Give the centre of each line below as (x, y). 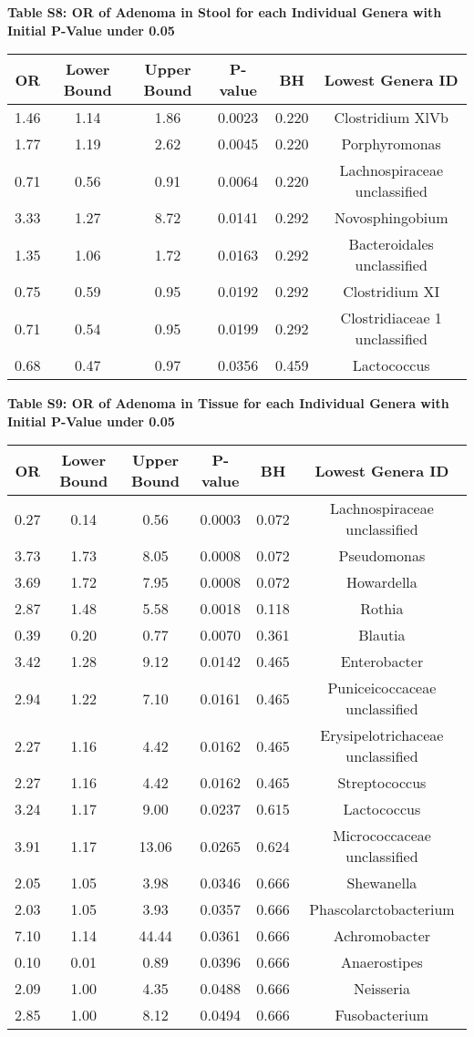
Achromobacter (382, 936)
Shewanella (382, 883)
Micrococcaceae (381, 836)
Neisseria (381, 989)
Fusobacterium (382, 1015)
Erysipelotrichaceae (382, 735)
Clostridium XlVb (391, 118)
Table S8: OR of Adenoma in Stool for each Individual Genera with (225, 12)
